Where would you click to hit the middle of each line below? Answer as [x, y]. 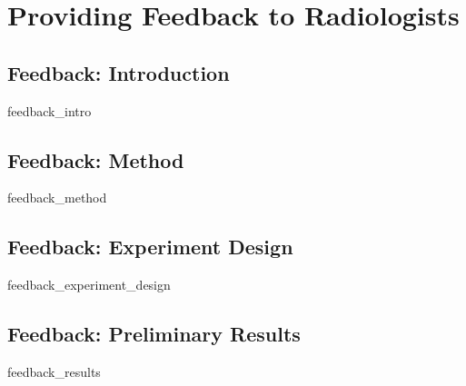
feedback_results [54, 371]
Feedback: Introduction [119, 72]
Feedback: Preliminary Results [154, 334]
